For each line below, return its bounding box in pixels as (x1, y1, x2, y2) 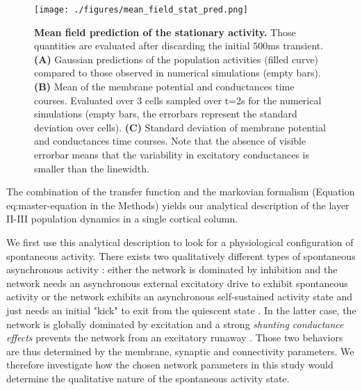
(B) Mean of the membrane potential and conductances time (34, 79, 295, 94)
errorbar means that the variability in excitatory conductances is (34, 147, 309, 161)
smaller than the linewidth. (34, 161, 149, 175)
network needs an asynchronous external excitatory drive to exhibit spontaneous (6, 275, 348, 290)
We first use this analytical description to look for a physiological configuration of (6, 234, 354, 249)
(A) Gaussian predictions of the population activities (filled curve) (34, 51, 319, 66)
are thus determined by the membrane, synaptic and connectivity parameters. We (6, 343, 354, 358)
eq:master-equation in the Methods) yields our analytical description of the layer (6, 197, 349, 212)
